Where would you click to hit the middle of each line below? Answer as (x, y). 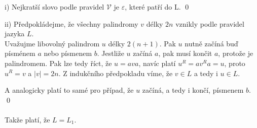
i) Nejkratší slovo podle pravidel (54, 7)
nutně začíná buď (211, 43)
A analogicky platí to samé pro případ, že (69, 90)
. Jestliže (111, 53)
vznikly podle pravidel (210, 23)
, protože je (236, 53)
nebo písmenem (68, 53)
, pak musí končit (185, 53)
